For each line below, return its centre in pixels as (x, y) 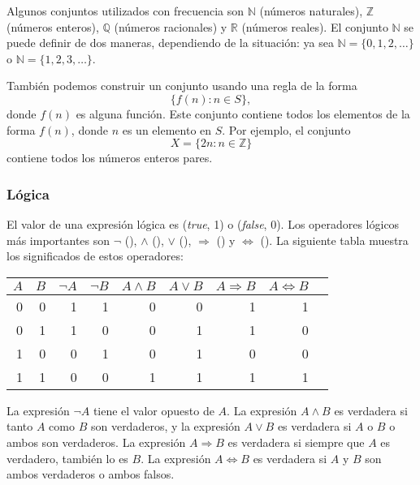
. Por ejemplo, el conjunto (286, 129)
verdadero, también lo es (67, 458)
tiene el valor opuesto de (154, 410)
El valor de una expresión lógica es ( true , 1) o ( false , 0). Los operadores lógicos (203, 223)
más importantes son (58, 240)
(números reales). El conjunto (315, 26)
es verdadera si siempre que (296, 442)
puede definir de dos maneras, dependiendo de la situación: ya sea (170, 43)
